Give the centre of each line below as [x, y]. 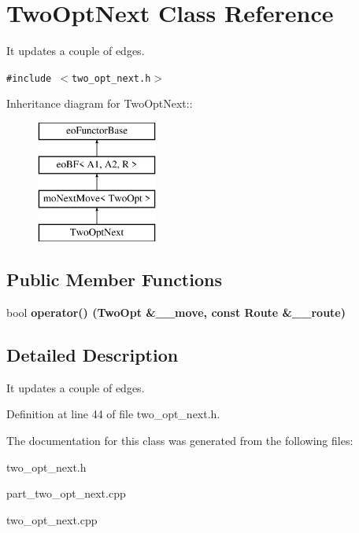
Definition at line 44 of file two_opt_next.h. [113, 414]
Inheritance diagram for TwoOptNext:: [100, 103]
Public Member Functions [114, 279]
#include [29, 78]
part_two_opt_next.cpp [66, 493]
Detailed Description [93, 354]
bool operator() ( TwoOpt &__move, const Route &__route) [176, 312]
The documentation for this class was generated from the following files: [180, 440]
